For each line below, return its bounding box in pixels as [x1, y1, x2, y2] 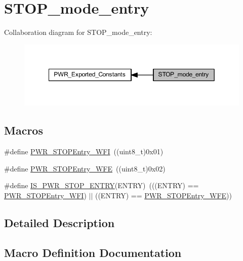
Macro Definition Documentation [4, 244, 182, 260]
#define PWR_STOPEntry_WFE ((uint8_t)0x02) [4, 163, 166, 173]
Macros [4, 122, 43, 138]
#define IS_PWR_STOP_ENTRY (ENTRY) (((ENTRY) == [4, 180, 199, 191]
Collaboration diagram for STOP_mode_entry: [4, 27, 152, 37]
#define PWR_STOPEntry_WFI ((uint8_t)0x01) [4, 146, 164, 157]
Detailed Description [4, 215, 115, 230]
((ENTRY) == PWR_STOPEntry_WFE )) [95, 190, 232, 201]
